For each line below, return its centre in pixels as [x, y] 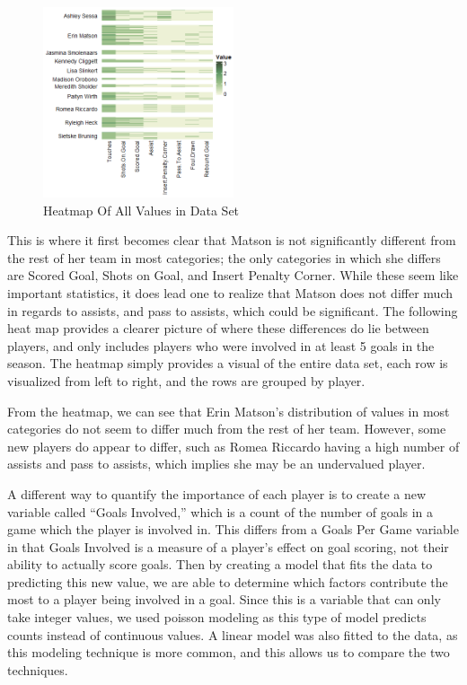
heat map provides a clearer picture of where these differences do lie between [218, 328]
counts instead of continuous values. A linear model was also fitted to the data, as [233, 634]
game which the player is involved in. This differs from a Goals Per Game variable [233, 529]
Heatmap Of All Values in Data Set [141, 210]
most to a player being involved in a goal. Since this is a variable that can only [224, 599]
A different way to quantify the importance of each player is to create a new [217, 493]
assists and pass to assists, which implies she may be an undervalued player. [216, 464]
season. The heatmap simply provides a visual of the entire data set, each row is [228, 363]
